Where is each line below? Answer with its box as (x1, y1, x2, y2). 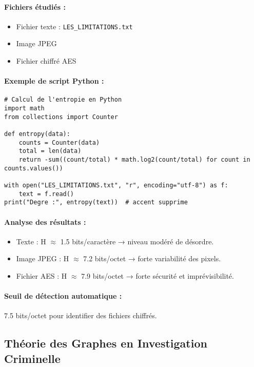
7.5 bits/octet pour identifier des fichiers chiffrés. (4, 310, 157, 321)
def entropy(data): (4, 130, 70, 138)
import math (4, 105, 45, 112)
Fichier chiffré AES (16, 55, 76, 66)
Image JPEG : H (16, 253, 69, 264)
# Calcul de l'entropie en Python (4, 96, 122, 104)
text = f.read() (18, 190, 74, 198)
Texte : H (16, 236, 46, 246)
